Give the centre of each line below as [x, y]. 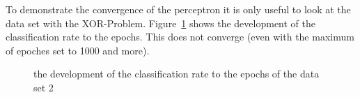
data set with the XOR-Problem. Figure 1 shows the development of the [161, 23]
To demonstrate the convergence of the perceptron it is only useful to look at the [178, 9]
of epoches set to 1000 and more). [78, 50]
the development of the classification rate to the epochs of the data [177, 74]
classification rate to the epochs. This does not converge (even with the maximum [180, 37]
